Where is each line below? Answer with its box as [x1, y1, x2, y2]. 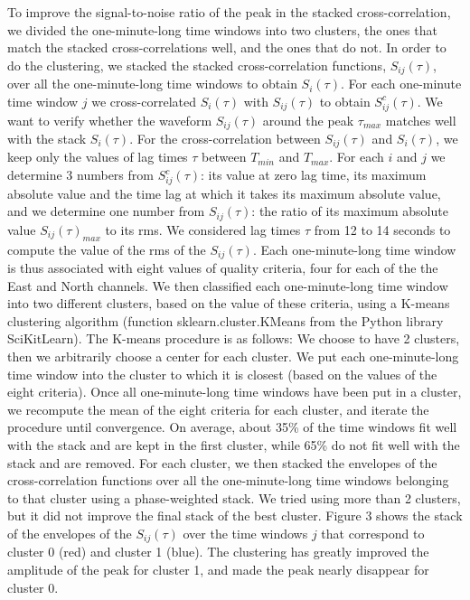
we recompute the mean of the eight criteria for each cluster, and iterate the [7, 399, 429, 418]
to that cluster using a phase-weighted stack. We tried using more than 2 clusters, [7, 488, 461, 507]
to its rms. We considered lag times [105, 220, 301, 239]
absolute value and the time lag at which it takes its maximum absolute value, [7, 183, 441, 202]
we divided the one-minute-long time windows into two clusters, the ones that [7, 20, 437, 39]
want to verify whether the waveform [7, 110, 212, 129]
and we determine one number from [7, 202, 205, 220]
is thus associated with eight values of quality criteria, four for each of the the [7, 258, 438, 277]
